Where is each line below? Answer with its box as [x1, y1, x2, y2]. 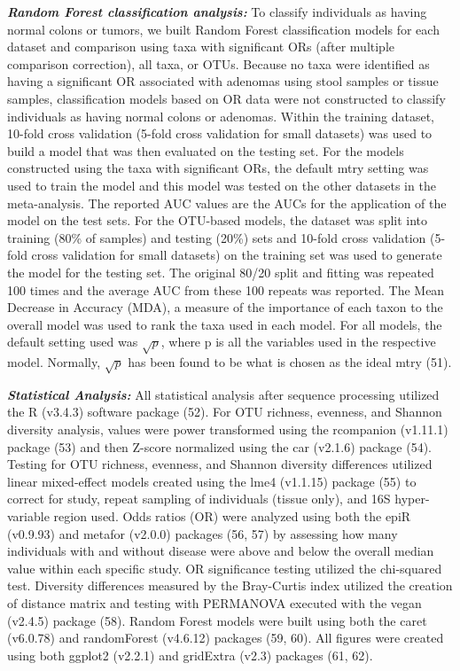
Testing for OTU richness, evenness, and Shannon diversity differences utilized [7, 455, 433, 473]
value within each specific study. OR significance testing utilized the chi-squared [7, 558, 442, 577]
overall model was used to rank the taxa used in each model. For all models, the [7, 315, 442, 333]
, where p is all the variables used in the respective [160, 332, 436, 351]
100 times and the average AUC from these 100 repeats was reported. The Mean [7, 280, 445, 299]
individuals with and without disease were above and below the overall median [7, 542, 434, 560]
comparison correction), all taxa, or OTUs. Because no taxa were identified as [7, 54, 430, 73]
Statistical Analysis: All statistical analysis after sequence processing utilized [7, 385, 440, 403]
